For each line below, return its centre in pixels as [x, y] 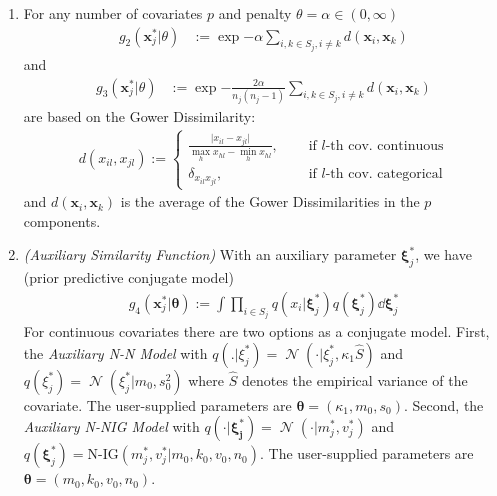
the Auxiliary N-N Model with [115, 352]
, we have [443, 254]
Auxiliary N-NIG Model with [111, 426]
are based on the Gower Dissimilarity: [139, 116]
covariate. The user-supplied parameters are [157, 404]
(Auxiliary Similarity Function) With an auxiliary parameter [210, 254]
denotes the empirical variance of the [354, 379]
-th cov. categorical [384, 173]
